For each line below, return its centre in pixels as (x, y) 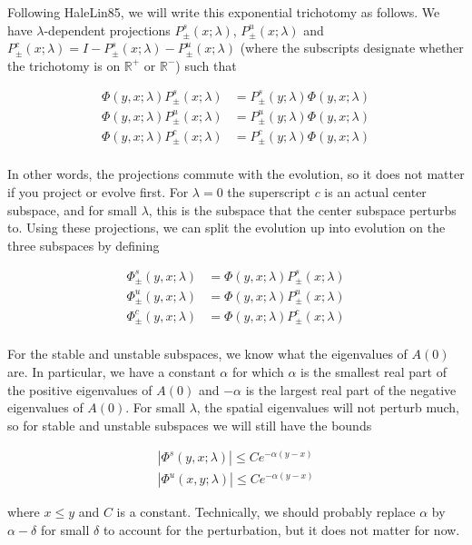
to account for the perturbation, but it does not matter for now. (281, 529)
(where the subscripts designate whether (352, 48)
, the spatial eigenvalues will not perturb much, (328, 407)
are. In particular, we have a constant (112, 371)
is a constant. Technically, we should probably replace (266, 512)
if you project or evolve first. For (98, 191)
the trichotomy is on (64, 65)
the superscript (269, 191)
